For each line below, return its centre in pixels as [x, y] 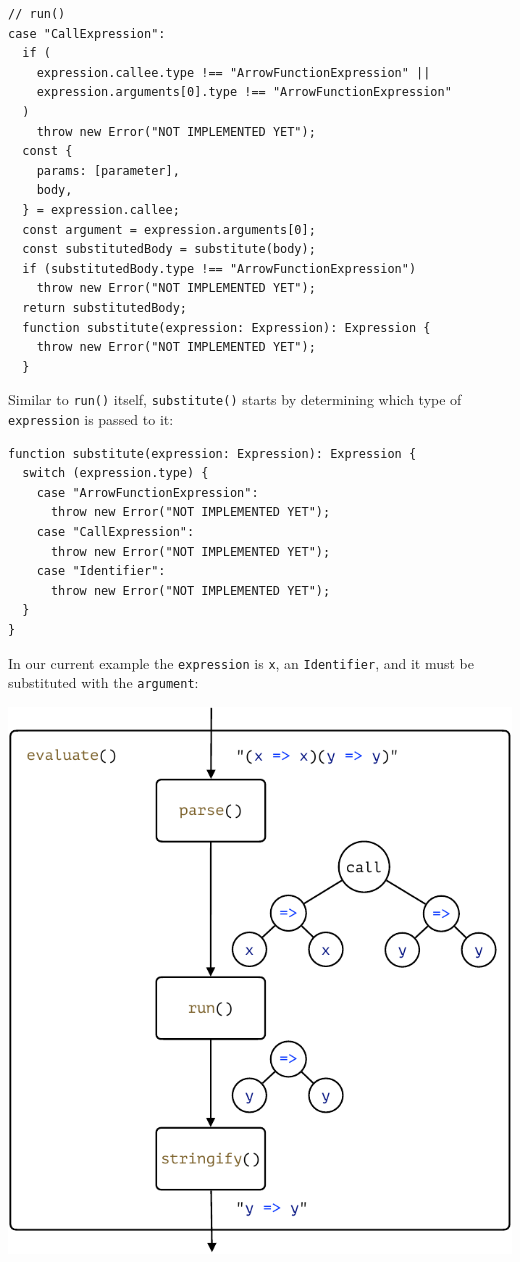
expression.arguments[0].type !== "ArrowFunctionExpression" [244, 92]
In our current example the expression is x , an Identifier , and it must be [241, 662]
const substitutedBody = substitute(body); [169, 249]
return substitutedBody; [104, 307]
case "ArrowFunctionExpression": [147, 492]
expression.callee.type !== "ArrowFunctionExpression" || [233, 72]
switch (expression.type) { [115, 473]
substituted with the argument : [103, 682]
